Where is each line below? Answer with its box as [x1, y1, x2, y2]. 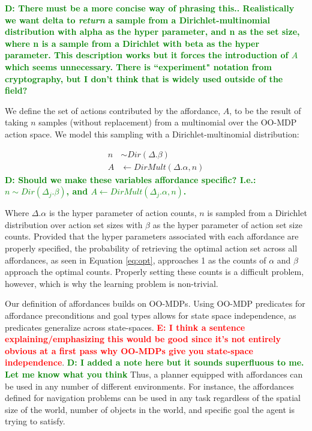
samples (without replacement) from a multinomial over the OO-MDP [38, 116, 297, 128]
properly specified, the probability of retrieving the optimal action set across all [5, 241, 298, 254]
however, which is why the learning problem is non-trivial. [5, 277, 218, 289]
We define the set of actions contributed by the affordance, [5, 104, 221, 116]
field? [5, 84, 28, 97]
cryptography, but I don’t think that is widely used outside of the [5, 72, 283, 85]
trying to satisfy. [5, 415, 65, 427]
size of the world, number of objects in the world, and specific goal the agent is [5, 403, 295, 415]
